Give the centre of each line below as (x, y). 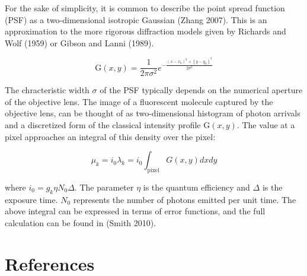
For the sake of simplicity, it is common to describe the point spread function (145, 8)
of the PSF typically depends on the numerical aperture (201, 90)
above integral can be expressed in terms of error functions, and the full (135, 211)
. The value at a (266, 124)
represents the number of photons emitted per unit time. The (185, 199)
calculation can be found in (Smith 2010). (81, 222)
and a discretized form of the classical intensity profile (103, 124)
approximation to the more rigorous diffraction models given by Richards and (145, 31)
